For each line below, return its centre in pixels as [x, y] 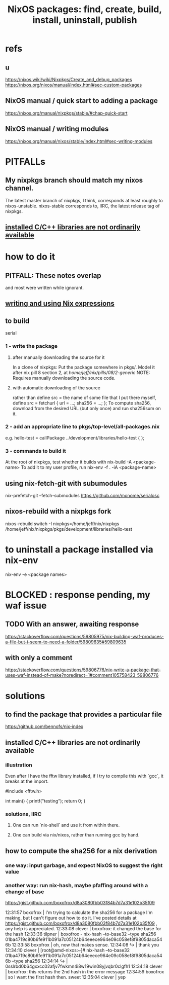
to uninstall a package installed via [79, 549]
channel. [19, 188]
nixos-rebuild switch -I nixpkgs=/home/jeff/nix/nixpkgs [62, 524]
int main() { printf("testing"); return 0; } [45, 801]
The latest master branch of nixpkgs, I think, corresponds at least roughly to [84, 200]
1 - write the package [32, 346]
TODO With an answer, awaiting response [72, 624]
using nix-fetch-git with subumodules [66, 483]
